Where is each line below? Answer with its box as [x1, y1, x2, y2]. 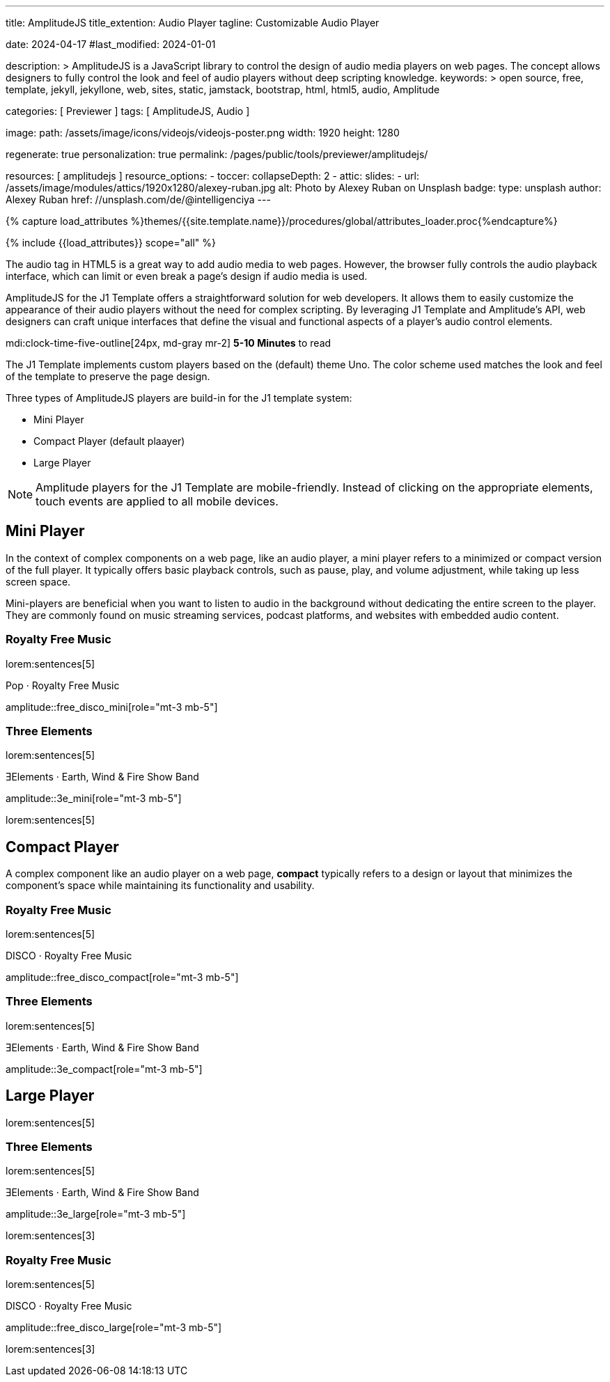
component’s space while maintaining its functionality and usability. [6, 879, 315, 892]
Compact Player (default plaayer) [33, 435, 185, 447]
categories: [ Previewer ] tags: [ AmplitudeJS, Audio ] [6, 105, 250, 117]
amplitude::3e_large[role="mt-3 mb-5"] [6, 1208, 186, 1220]
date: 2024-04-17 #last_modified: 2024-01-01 [6, 38, 216, 50]
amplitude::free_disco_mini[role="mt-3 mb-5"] [6, 700, 218, 713]
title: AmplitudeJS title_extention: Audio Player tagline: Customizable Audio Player [6, 17, 380, 29]
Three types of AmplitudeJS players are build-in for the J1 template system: [6, 392, 352, 404]
